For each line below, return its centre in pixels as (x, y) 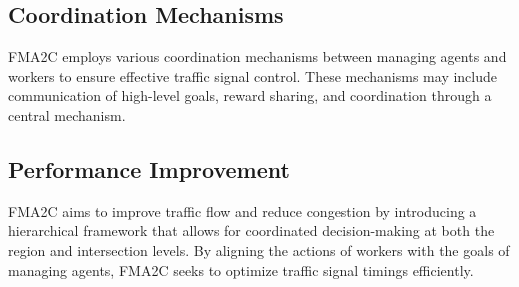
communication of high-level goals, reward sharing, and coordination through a (250, 95)
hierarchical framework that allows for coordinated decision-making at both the (251, 230)
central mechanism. (67, 114)
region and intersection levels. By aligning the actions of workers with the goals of (259, 249)
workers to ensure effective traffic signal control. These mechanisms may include (253, 75)
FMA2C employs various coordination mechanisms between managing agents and (257, 56)
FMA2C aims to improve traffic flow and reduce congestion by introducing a (242, 210)
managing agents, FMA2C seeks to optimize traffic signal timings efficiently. (241, 269)
